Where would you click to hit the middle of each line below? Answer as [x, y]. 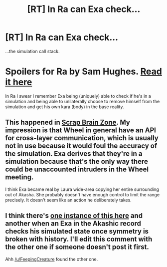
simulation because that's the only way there [77, 162]
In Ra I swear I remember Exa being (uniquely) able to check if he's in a [78, 96]
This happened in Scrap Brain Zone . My [68, 122]
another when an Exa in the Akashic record [73, 224]
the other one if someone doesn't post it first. [77, 247]
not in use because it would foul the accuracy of [81, 146]
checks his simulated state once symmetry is [77, 231]
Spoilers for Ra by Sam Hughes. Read [83, 72]
